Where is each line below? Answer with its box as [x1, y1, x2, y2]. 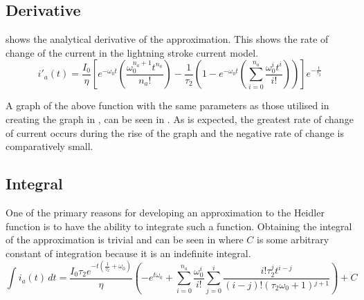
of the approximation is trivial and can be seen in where [6, 232, 244, 247]
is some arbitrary [257, 232, 329, 247]
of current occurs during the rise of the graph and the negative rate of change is [6, 125, 344, 140]
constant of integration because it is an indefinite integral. [6, 245, 251, 260]
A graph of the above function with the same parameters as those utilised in [6, 98, 329, 113]
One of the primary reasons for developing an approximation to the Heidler [6, 205, 325, 219]
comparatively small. [6, 139, 93, 153]
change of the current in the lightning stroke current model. [6, 45, 259, 59]
